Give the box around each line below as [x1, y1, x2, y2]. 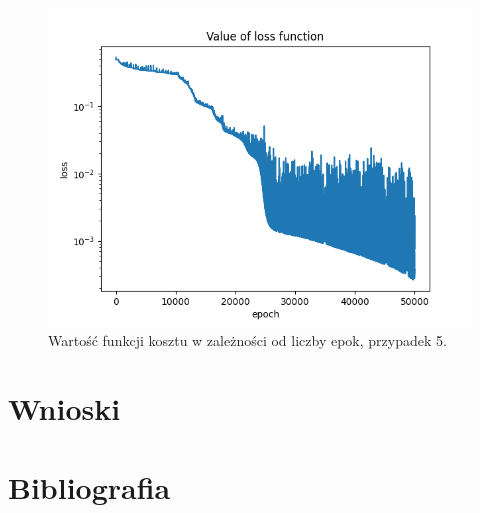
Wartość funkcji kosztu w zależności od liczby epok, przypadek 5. [48, 329, 447, 350]
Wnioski [8, 388, 121, 429]
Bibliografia [8, 466, 171, 507]
